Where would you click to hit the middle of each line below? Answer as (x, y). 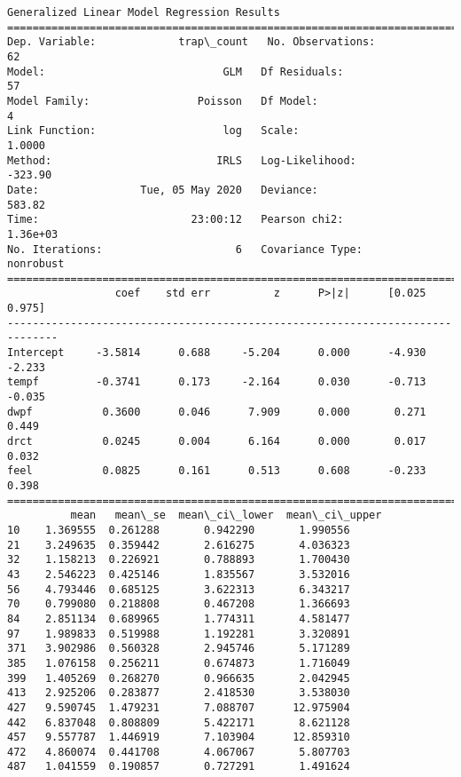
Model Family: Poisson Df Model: (163, 101)
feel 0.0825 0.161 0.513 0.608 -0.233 (217, 471)
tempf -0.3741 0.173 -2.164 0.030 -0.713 (217, 382)
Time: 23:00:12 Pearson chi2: (176, 220)
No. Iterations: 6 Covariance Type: (185, 249)
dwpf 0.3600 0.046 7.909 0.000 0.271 (217, 412)
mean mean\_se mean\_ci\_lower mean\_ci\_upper (226, 515)
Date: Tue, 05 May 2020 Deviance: (163, 190)
